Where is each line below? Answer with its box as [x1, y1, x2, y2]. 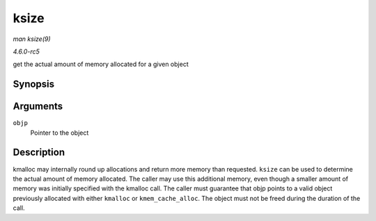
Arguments [13, 101, 63, 113]
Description [13, 147, 65, 158]
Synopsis [13, 79, 55, 90]
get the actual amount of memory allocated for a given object [13, 60, 189, 69]
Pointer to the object [30, 129, 89, 137]
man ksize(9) [13, 35, 52, 43]
